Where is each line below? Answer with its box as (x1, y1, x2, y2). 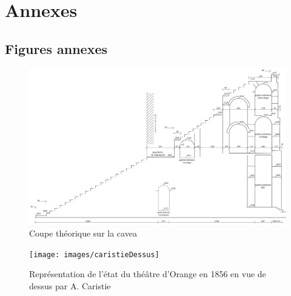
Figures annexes (5, 39, 107, 58)
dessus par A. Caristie (29, 279, 111, 292)
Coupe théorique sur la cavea (29, 227, 137, 240)
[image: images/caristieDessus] (29, 250, 159, 259)
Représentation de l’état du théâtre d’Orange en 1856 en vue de (29, 267, 266, 280)
